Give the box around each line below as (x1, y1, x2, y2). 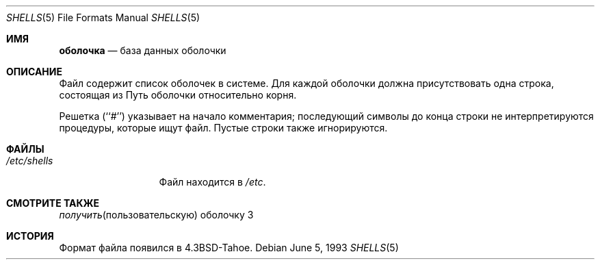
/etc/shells (6, 155, 53, 166)
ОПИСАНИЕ (6, 66, 62, 77)
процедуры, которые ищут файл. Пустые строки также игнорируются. (59, 122, 388, 134)
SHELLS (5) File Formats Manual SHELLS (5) (6, 12, 200, 23)
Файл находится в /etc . (159, 176, 266, 188)
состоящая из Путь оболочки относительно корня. (59, 89, 297, 101)
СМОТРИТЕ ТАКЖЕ (6, 197, 100, 209)
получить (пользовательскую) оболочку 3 (59, 209, 254, 220)
